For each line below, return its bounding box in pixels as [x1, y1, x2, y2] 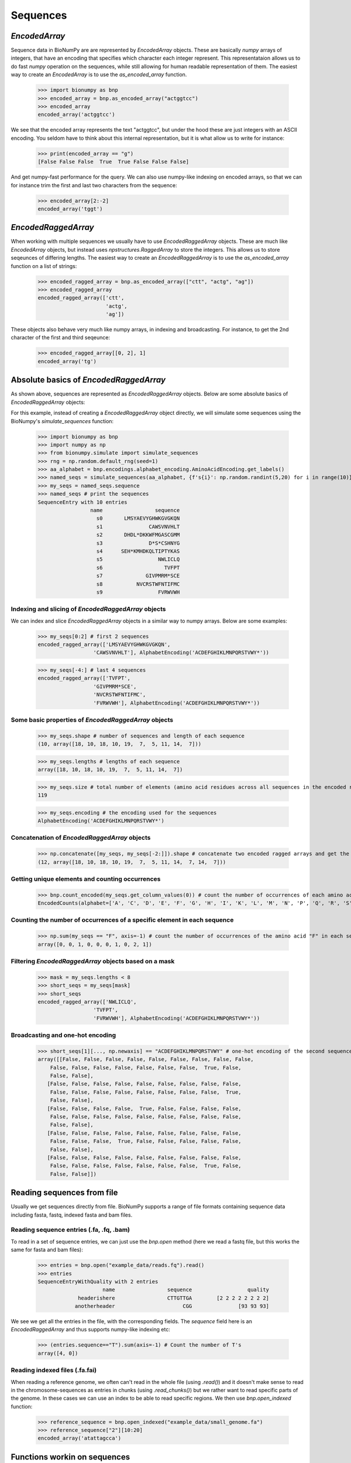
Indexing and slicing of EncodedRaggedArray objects [11, 605, 166, 613]
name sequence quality [102, 1286, 269, 1293]
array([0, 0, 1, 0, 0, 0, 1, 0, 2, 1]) [37, 941, 152, 947]
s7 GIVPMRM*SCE [96, 572, 180, 579]
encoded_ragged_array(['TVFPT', [37, 675, 131, 682]
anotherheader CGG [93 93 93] [74, 1303, 269, 1310]
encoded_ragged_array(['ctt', [37, 294, 125, 301]
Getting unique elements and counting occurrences [11, 875, 161, 883]
